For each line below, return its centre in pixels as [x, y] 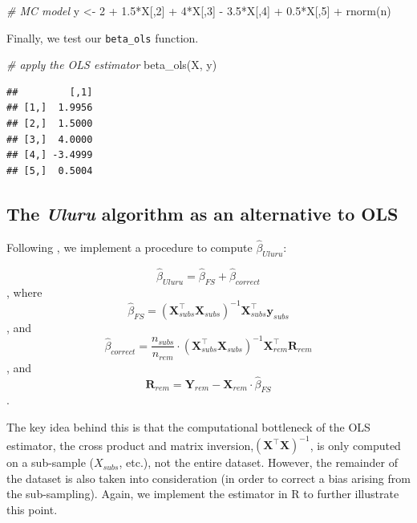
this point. [32, 509]
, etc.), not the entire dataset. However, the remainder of [258, 462]
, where [24, 292]
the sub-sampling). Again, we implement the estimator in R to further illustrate [203, 494]
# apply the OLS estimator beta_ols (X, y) [112, 65]
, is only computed [355, 445]
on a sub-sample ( [51, 462]
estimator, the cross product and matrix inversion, [130, 445]
